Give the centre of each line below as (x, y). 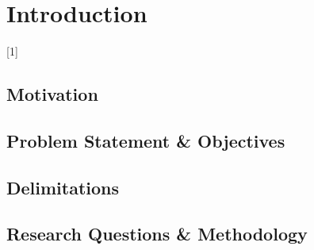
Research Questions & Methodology (157, 234)
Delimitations (63, 187)
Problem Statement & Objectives (146, 140)
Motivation (52, 94)
